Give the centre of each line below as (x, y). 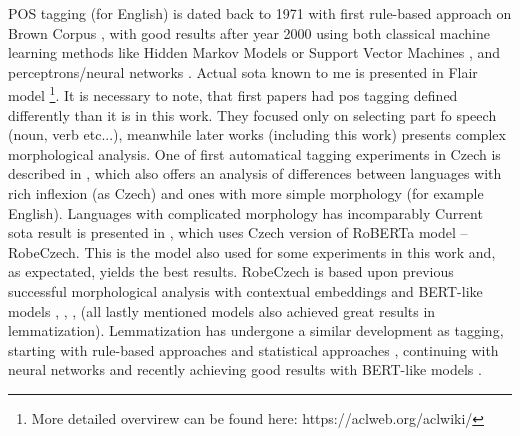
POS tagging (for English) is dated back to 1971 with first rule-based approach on (260, 13)
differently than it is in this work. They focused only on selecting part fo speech (252, 114)
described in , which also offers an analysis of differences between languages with (255, 173)
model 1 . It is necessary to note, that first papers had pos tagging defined (233, 94)
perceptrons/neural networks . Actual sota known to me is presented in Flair (243, 71)
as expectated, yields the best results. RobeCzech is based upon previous (231, 271)
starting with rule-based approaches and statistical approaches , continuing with (253, 349)
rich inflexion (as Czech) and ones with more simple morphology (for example (246, 193)
